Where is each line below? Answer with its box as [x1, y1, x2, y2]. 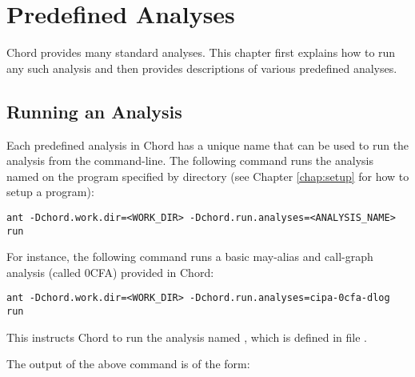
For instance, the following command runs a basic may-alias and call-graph [6, 248, 373, 265]
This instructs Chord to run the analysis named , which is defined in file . [6, 328, 367, 345]
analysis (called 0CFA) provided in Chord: [6, 263, 214, 280]
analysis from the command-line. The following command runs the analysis [6, 152, 373, 169]
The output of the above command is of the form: [6, 355, 250, 372]
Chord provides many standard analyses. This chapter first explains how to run [6, 44, 396, 61]
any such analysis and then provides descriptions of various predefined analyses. [6, 59, 397, 76]
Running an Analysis [6, 98, 182, 123]
